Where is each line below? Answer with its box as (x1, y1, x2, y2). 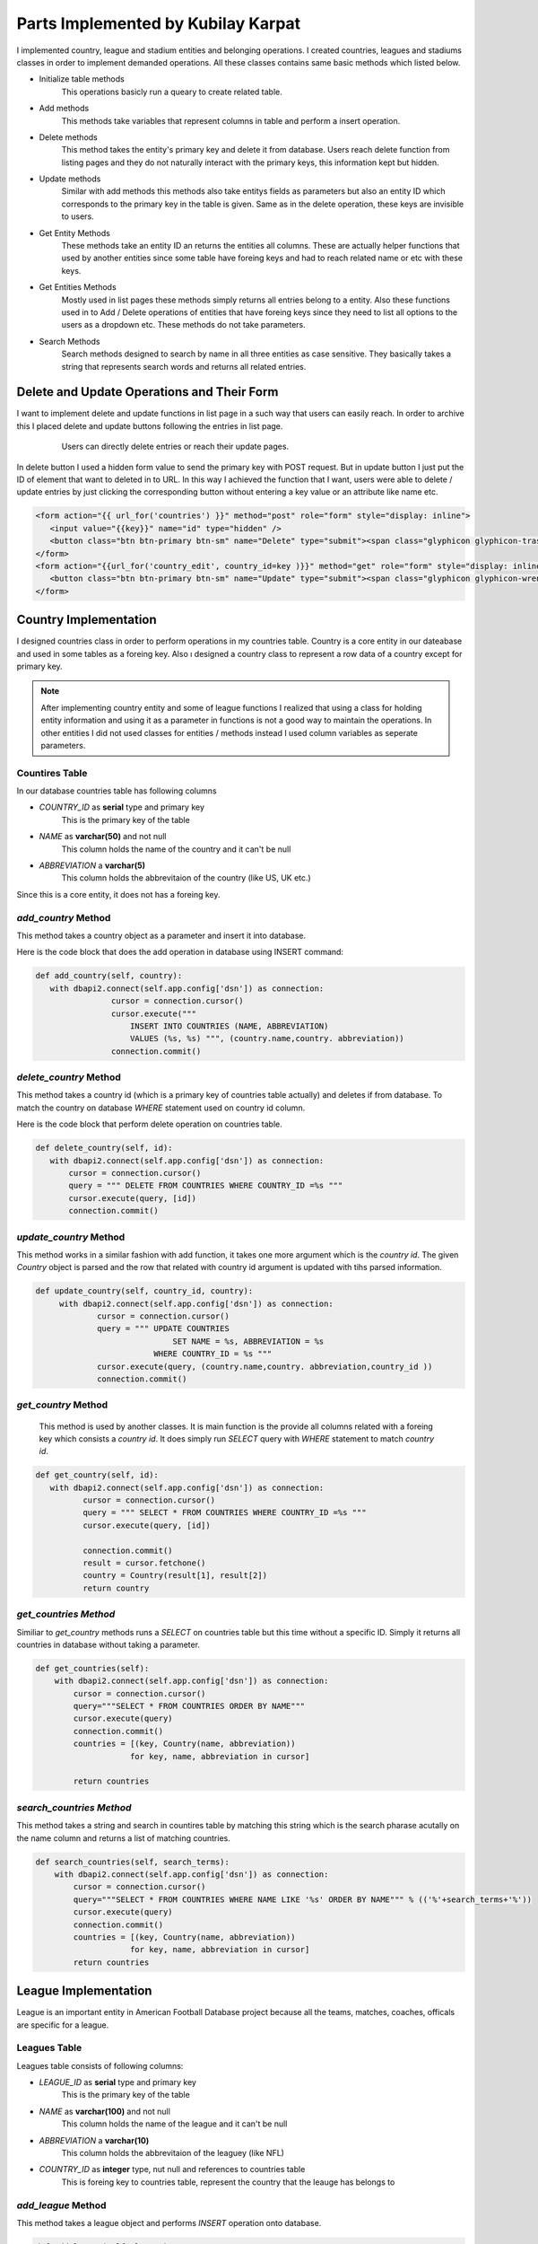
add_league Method (16, 2199, 107, 2212)
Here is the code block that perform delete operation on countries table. (16, 1118, 282, 1130)
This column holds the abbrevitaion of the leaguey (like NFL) (61, 2148, 284, 2159)
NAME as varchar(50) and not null (39, 831, 167, 842)
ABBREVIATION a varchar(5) (39, 860, 145, 871)
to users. (61, 211, 94, 222)
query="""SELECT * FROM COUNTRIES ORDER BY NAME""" (73, 1701, 306, 1712)
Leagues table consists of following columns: (16, 2060, 184, 2071)
